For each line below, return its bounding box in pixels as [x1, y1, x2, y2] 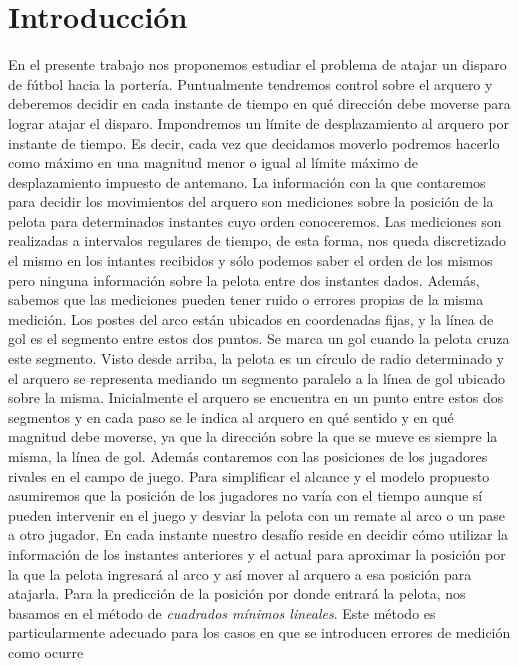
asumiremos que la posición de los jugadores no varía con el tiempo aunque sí [8, 485, 483, 506]
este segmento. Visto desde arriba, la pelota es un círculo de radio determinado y [8, 348, 504, 369]
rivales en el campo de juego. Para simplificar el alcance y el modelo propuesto [8, 465, 490, 486]
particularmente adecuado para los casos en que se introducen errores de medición [8, 622, 511, 643]
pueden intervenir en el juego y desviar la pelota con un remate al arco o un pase [8, 504, 505, 525]
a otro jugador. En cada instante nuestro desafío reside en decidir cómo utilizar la [8, 524, 509, 545]
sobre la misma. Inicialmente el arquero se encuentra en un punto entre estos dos [8, 387, 504, 408]
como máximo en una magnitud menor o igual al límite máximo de [8, 152, 418, 173]
